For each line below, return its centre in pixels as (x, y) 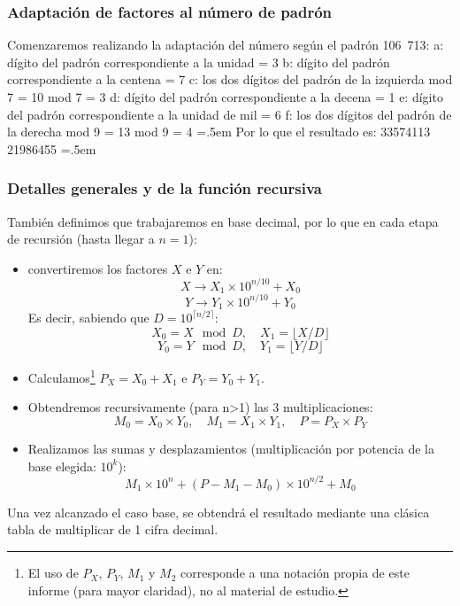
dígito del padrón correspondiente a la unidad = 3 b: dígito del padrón (199, 62)
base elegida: (62, 466)
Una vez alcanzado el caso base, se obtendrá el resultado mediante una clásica (218, 512)
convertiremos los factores (98, 268)
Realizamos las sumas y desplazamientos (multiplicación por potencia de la (231, 449)
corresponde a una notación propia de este (295, 573)
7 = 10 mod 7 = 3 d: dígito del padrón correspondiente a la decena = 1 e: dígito (225, 97)
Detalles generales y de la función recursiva (165, 188)
